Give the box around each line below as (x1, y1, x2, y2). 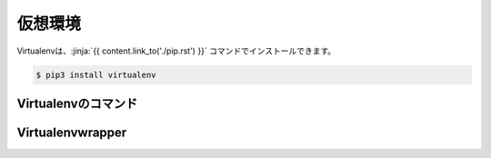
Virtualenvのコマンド (16, 95, 138, 111)
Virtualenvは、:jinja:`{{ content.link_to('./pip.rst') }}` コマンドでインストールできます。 (16, 45, 336, 56)
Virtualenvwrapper (16, 124, 127, 140)
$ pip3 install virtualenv (35, 69, 156, 80)
